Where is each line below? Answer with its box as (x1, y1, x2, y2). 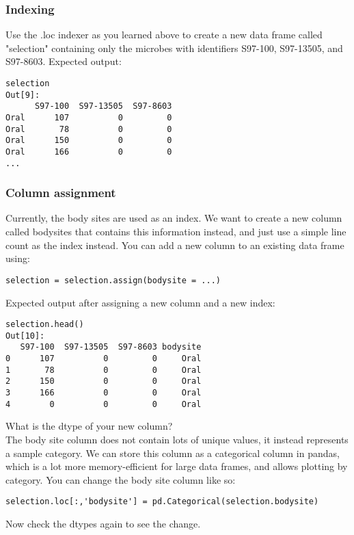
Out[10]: (5, 330, 45, 341)
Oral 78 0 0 (5, 124, 172, 134)
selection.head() (5, 319, 84, 330)
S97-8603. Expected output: (5, 54, 122, 68)
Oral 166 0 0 (5, 146, 172, 157)
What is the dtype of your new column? (5, 419, 173, 433)
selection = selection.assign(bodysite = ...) (5, 275, 221, 285)
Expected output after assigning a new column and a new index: (5, 295, 275, 309)
